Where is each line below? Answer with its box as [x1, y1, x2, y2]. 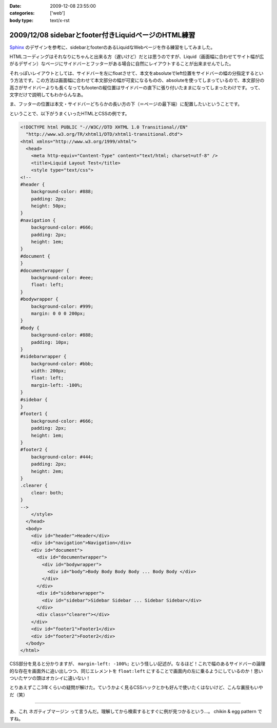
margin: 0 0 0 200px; [31, 310, 86, 316]
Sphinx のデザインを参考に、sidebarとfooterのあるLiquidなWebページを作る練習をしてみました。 [9, 44, 215, 50]
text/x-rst [50, 17, 70, 23]
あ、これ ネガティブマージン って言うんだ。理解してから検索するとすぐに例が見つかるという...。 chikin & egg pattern [9, 709, 256, 715]
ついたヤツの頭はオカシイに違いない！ [9, 675, 91, 681]
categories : [9, 10, 35, 16]
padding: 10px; [31, 339, 69, 345]
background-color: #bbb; [31, 361, 94, 366]
